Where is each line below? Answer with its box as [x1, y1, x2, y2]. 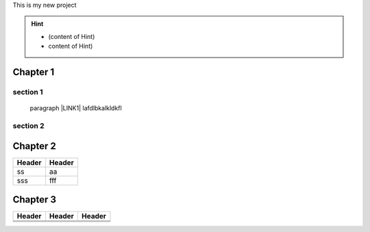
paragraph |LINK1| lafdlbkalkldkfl [29, 104, 123, 112]
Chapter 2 [12, 140, 56, 152]
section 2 [12, 120, 45, 130]
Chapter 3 [12, 194, 57, 205]
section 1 [12, 87, 44, 96]
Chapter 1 [12, 66, 55, 78]
